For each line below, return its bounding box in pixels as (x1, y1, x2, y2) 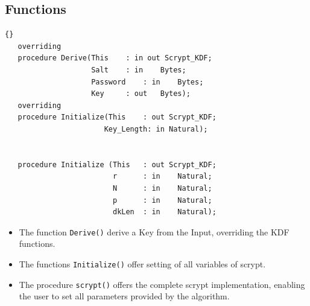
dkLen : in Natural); (112, 208, 217, 217)
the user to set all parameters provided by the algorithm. (19, 290, 230, 302)
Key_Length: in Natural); (104, 124, 208, 133)
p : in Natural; (112, 196, 212, 205)
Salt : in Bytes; (91, 65, 186, 74)
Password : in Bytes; (91, 77, 204, 86)
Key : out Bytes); (91, 89, 191, 98)
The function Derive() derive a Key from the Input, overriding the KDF (19, 225, 289, 238)
